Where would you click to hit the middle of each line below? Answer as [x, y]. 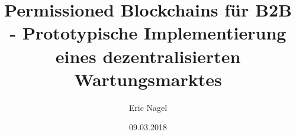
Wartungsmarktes [148, 79]
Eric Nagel [148, 107]
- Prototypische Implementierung [148, 33]
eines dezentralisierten [148, 56]
